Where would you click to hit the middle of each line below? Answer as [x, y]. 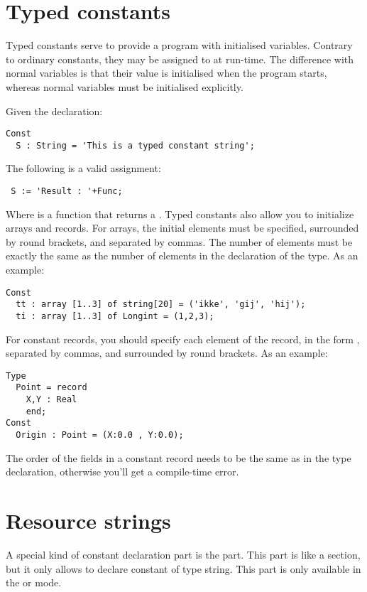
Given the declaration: [54, 111]
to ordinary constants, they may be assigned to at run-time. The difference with [180, 59]
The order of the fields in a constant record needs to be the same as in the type [179, 457]
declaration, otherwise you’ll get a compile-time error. [122, 472]
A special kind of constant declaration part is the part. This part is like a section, [183, 555]
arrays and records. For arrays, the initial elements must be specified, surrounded [182, 228]
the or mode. [34, 582]
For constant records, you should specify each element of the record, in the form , [183, 339]
